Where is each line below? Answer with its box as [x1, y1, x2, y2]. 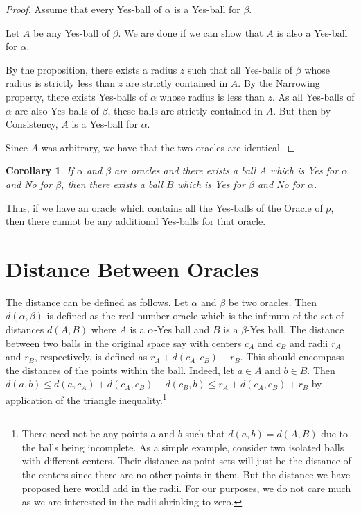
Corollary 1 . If [6, 163, 73, 178]
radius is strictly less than [6, 76, 115, 90]
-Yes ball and [154, 322, 210, 337]
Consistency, [6, 117, 58, 131]
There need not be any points [21, 426, 148, 441]
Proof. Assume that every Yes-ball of [6, 2, 161, 16]
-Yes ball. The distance [247, 322, 344, 337]
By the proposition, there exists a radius [6, 62, 177, 76]
